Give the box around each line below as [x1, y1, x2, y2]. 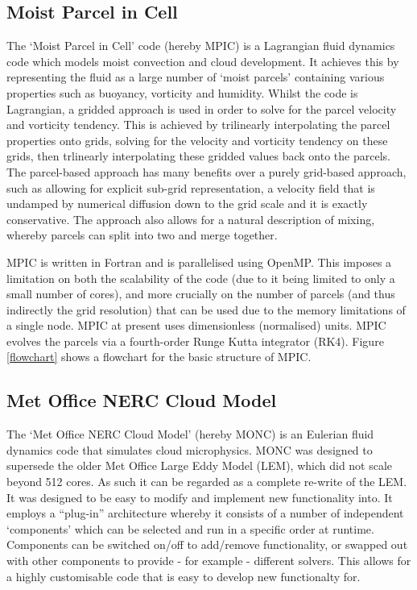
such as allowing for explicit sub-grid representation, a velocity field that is [6, 179, 375, 196]
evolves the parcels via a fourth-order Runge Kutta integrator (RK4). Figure [6, 332, 384, 349]
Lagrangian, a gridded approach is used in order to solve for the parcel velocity [6, 100, 397, 117]
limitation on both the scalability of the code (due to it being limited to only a [6, 269, 395, 286]
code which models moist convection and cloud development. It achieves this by [6, 52, 399, 69]
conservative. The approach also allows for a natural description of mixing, [6, 210, 375, 227]
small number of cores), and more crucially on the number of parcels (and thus [6, 285, 395, 302]
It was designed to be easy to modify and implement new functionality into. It [6, 488, 393, 505]
